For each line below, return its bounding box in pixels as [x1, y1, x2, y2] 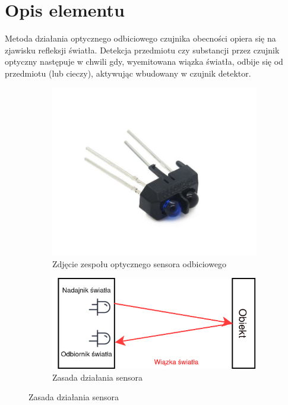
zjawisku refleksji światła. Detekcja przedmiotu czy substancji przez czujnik [5, 43, 280, 56]
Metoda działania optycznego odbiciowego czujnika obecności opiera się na [5, 32, 276, 45]
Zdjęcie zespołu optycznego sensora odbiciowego [52, 257, 227, 270]
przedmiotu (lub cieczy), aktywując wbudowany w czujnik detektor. [5, 67, 251, 79]
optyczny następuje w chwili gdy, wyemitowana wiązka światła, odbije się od [5, 55, 283, 68]
